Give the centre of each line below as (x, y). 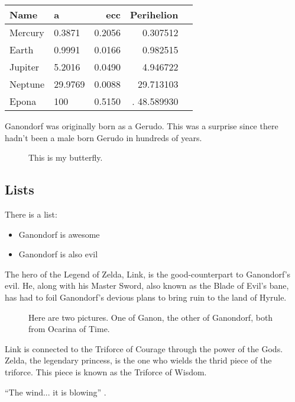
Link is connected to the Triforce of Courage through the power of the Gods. (144, 348)
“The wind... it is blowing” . (56, 392)
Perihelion (154, 15)
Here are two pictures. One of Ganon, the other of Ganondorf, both (151, 317)
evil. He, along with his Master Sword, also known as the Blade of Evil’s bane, (147, 285)
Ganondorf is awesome (59, 234)
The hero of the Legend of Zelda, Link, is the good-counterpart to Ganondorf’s (148, 274)
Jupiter (25, 67)
